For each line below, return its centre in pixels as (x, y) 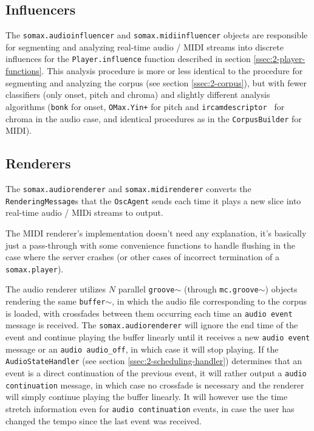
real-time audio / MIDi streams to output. (84, 212)
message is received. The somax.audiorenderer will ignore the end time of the (152, 325)
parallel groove (146, 289)
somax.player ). (35, 268)
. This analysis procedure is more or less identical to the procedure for (172, 71)
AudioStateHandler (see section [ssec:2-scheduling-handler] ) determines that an (154, 361)
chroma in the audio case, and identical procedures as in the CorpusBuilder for (154, 118)
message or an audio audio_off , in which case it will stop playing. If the (142, 349)
